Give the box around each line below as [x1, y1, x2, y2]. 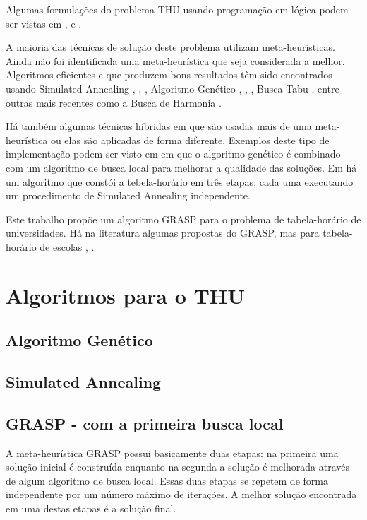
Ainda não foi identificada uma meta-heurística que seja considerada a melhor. [6, 53, 345, 68]
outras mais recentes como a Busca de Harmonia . [6, 95, 222, 110]
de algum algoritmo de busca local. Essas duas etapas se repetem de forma [6, 473, 328, 487]
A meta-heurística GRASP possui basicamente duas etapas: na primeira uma [6, 445, 339, 460]
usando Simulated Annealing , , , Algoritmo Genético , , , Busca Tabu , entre [6, 81, 339, 95]
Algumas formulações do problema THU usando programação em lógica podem [6, 2, 349, 16]
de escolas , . [40, 239, 95, 254]
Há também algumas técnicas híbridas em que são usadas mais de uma [6, 119, 312, 134]
